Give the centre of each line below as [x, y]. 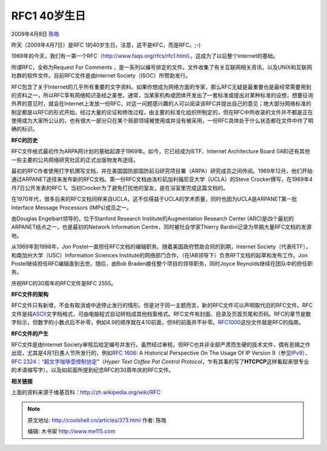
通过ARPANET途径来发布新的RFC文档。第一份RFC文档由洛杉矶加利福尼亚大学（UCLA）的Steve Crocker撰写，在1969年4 [162, 179]
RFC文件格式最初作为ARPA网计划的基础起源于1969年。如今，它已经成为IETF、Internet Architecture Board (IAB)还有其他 [160, 151]
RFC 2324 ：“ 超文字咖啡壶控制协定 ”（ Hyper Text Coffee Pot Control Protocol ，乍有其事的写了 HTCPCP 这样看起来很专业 [160, 361]
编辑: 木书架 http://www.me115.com [71, 431]
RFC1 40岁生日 [48, 16]
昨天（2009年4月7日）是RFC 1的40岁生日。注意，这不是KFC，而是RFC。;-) [106, 45]
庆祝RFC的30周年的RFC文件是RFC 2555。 [64, 283]
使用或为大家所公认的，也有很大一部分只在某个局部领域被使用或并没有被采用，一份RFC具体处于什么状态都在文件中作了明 [162, 120]
